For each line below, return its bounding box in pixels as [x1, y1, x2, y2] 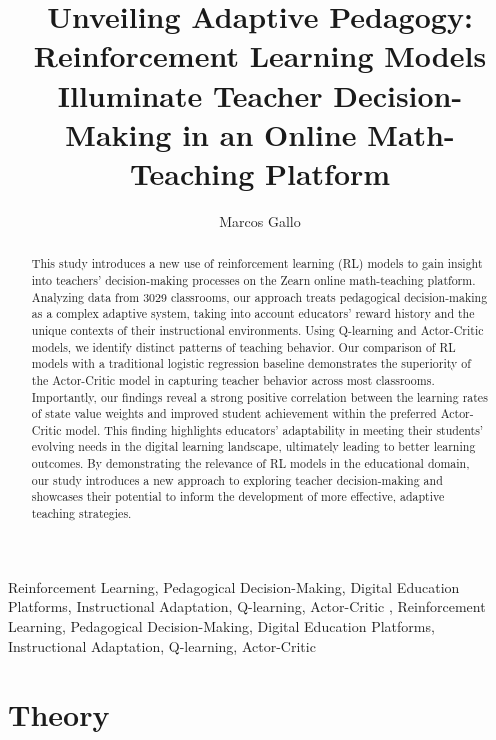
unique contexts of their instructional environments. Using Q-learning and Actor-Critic [31, 321, 484, 338]
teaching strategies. [31, 505, 132, 522]
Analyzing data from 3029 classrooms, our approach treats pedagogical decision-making [31, 288, 488, 305]
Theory [8, 694, 110, 735]
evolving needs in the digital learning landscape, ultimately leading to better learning [31, 438, 476, 455]
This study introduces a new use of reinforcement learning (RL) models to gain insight [31, 255, 483, 272]
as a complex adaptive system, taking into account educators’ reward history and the [31, 305, 475, 322]
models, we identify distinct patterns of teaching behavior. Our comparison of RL [31, 338, 456, 355]
